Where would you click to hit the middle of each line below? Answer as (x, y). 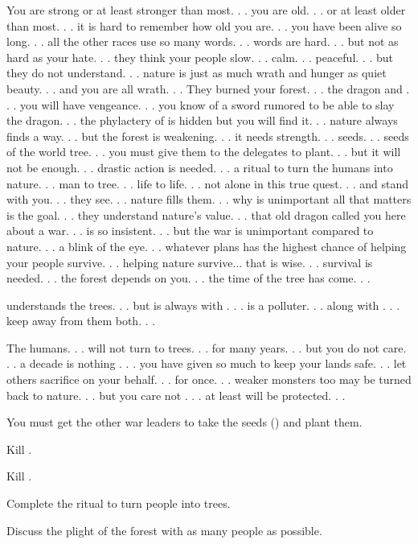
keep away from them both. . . (81, 321)
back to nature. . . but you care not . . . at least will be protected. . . (176, 395)
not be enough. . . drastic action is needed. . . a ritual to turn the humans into (200, 167)
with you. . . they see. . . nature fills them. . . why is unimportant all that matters (209, 199)
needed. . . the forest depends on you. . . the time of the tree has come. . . (189, 278)
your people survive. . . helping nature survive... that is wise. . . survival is (190, 262)
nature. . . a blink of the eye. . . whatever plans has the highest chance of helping (207, 246)
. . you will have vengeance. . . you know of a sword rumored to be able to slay (201, 104)
